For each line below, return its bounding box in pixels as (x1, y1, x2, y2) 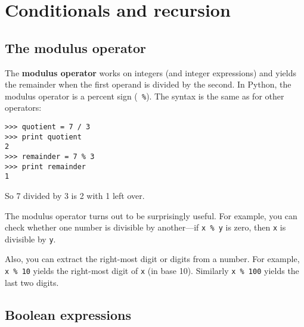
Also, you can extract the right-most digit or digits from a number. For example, (5, 253, 300, 265)
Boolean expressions (5, 305, 132, 323)
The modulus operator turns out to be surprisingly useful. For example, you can (5, 209, 297, 222)
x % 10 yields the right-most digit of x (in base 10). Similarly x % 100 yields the (5, 264, 299, 277)
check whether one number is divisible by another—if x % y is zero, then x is (5, 221, 286, 233)
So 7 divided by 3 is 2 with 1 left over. (5, 189, 145, 201)
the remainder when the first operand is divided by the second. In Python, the (5, 78, 291, 91)
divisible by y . (5, 232, 56, 245)
